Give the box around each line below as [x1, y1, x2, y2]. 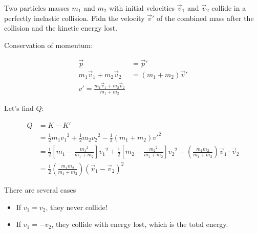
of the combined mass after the [157, 12, 254, 23]
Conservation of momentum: [4, 39, 93, 50]
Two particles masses [4, 3, 70, 13]
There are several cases [4, 184, 76, 195]
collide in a [211, 3, 246, 13]
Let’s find [4, 103, 34, 113]
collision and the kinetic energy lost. [4, 22, 118, 33]
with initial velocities [109, 3, 175, 13]
